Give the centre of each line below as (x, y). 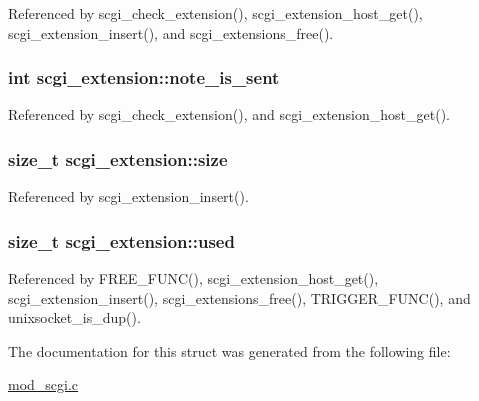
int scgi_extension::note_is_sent (144, 77)
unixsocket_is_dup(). (74, 317)
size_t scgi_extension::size (118, 158)
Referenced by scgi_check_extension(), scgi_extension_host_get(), (215, 13)
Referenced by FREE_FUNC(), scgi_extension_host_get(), (193, 278)
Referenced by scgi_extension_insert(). (128, 196)
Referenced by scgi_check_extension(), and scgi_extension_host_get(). (229, 114)
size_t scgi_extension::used (121, 240)
